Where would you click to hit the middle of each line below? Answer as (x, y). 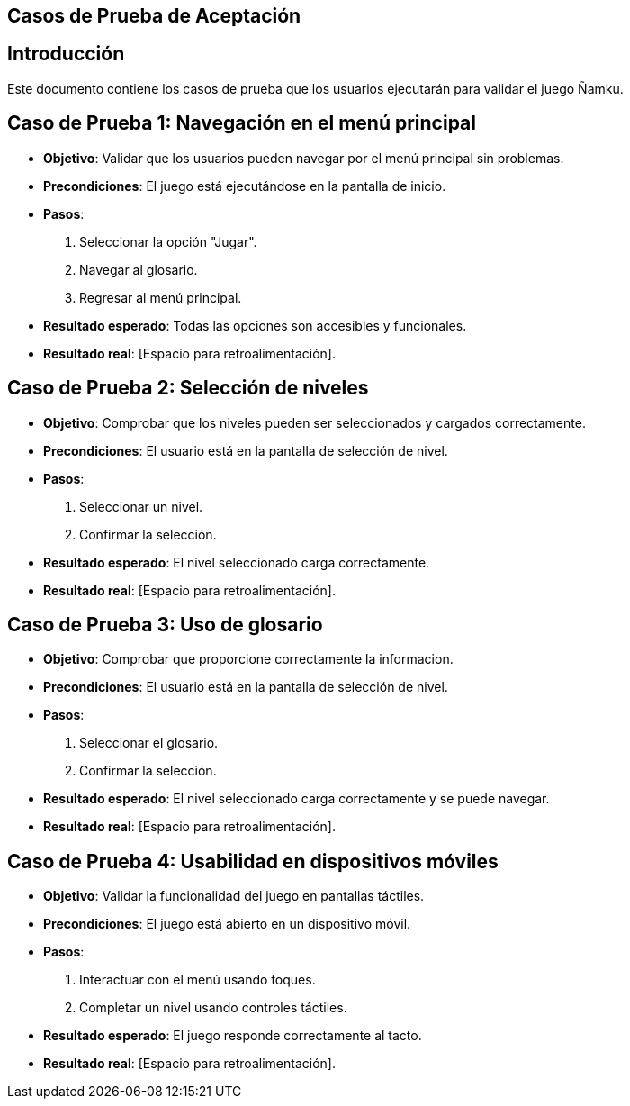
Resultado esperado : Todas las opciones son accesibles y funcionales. (255, 325)
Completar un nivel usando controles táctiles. (213, 1008)
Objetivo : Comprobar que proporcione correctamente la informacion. (248, 659)
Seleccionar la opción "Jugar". (168, 241)
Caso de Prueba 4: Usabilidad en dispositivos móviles (253, 861)
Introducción (66, 54)
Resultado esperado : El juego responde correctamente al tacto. (233, 1036)
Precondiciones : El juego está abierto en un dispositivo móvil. (227, 924)
